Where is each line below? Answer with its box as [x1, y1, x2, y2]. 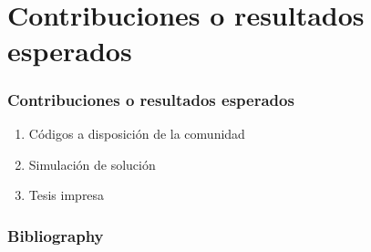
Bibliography [7, 224, 104, 247]
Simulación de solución [28, 154, 156, 173]
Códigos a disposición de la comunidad [28, 124, 245, 143]
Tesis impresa [28, 185, 105, 205]
